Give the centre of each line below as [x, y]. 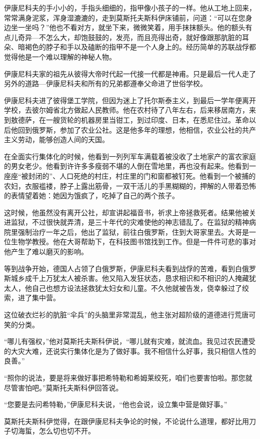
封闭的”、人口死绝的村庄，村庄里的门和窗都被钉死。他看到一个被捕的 [142, 175]
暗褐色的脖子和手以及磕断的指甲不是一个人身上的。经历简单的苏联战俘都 [137, 47]
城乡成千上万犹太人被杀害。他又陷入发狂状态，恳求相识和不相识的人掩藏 [130, 278]
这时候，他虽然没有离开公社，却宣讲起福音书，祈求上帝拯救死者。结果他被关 [130, 212]
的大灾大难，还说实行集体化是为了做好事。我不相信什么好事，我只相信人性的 [130, 351]
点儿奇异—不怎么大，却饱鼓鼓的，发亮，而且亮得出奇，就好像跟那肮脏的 [123, 37]
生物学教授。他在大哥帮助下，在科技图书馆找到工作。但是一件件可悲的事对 [133, 242]
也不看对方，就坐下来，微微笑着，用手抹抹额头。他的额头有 [154, 27]
